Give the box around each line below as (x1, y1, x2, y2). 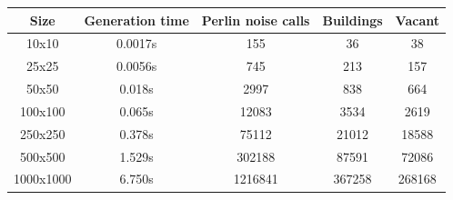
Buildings (322, 10, 383, 29)
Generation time (84, 10, 189, 29)
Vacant (395, 10, 439, 29)
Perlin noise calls (201, 10, 310, 29)
